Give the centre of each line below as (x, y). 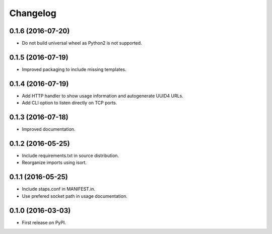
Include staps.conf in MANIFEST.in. (59, 189)
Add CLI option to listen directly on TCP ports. (70, 103)
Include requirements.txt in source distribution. (71, 155)
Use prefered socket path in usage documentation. (75, 196)
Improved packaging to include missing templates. (74, 69)
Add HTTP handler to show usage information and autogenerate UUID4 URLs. (103, 96)
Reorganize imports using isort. (54, 163)
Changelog (33, 13)
